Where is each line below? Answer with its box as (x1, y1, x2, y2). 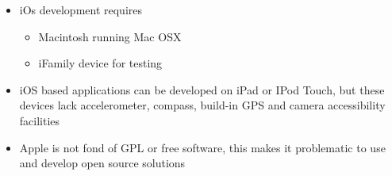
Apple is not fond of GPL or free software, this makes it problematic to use (19, 139, 386, 155)
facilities (19, 112, 60, 128)
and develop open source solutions (19, 155, 186, 171)
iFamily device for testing (38, 55, 163, 71)
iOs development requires (19, 2, 143, 17)
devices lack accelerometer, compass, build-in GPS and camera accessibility (19, 97, 386, 113)
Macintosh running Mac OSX (38, 28, 182, 44)
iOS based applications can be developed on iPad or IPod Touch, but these (19, 81, 385, 98)
